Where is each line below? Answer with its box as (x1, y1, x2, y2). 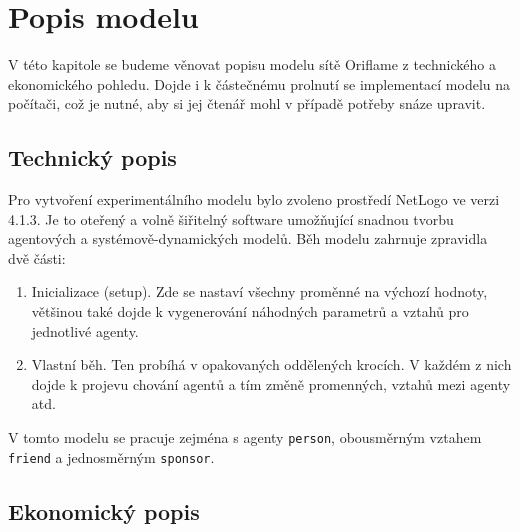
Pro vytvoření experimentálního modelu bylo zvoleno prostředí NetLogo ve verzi (8, 189, 500, 210)
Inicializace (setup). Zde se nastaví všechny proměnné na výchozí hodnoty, (31, 281, 488, 302)
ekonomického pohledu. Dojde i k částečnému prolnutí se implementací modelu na (8, 73, 511, 94)
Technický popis (8, 142, 177, 173)
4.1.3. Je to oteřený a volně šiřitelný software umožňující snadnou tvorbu (8, 208, 454, 229)
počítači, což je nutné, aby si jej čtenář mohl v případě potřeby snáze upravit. (8, 93, 486, 114)
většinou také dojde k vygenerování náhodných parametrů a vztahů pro (31, 301, 469, 322)
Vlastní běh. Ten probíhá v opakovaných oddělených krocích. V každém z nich (31, 354, 512, 375)
